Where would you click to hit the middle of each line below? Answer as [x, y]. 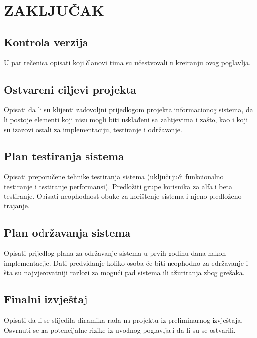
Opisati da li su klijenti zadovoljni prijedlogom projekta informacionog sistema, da [128, 110]
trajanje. [17, 206]
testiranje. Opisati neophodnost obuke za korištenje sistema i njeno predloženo [123, 196]
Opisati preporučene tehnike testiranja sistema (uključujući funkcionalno [114, 176]
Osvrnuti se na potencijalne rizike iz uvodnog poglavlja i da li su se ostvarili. [120, 329]
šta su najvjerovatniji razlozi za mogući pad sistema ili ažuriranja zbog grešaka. [124, 272]
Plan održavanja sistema [67, 232]
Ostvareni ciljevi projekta [70, 89]
